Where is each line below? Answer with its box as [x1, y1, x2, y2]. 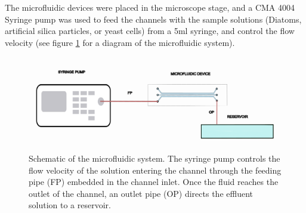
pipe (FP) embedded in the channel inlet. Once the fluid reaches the [29, 175, 279, 188]
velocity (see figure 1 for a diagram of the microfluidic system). [5, 36, 235, 48]
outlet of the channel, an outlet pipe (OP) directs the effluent [29, 187, 253, 199]
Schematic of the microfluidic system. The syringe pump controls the [29, 152, 280, 165]
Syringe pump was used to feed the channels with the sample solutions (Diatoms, [5, 13, 302, 25]
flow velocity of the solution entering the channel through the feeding [29, 163, 282, 176]
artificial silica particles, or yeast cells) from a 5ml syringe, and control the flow [5, 24, 295, 37]
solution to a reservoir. [29, 199, 111, 211]
